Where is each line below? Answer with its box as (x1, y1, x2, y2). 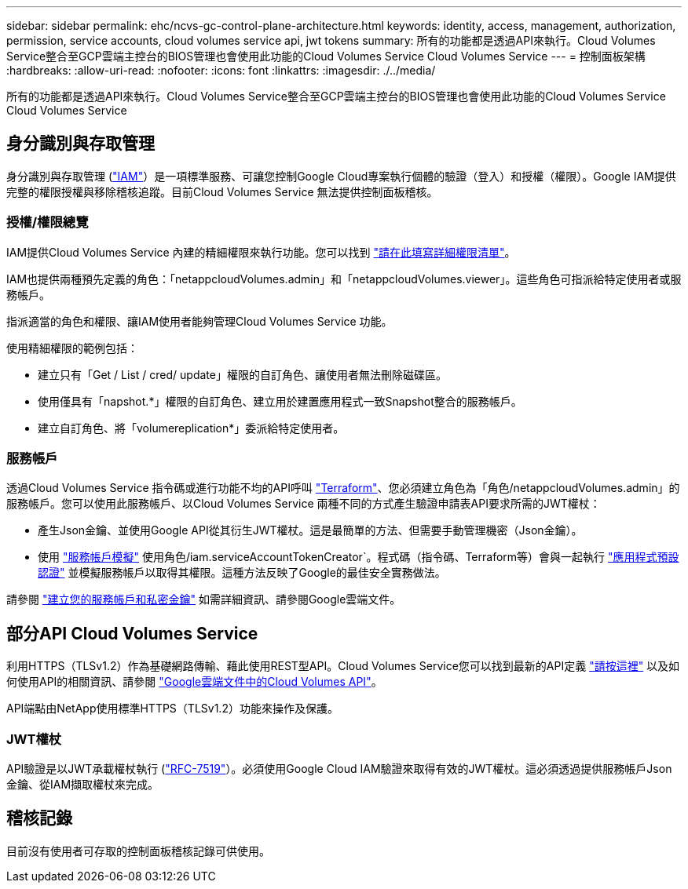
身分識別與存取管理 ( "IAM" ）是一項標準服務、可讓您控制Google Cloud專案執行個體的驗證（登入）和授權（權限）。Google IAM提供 (6, 169, 676, 183)
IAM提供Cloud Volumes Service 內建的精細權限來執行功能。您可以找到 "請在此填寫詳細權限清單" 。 (6, 245, 516, 259)
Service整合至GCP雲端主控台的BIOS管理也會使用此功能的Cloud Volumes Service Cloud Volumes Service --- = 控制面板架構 (6, 49, 646, 63)
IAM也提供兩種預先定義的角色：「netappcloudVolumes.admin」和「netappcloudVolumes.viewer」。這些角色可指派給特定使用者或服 (6, 271, 682, 286)
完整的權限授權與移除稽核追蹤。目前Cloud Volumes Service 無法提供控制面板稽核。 (6, 184, 438, 199)
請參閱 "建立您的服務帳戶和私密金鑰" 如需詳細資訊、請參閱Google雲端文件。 (6, 592, 401, 607)
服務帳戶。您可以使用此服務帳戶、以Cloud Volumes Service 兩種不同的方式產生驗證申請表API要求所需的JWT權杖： (6, 497, 601, 511)
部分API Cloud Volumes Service (6, 623, 258, 643)
